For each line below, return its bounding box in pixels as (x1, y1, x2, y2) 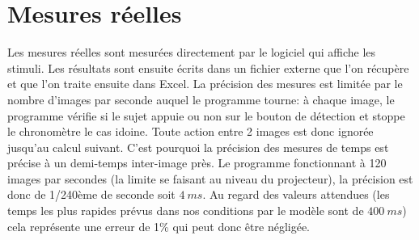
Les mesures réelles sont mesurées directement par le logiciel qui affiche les (7, 44, 376, 61)
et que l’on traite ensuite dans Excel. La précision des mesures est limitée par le (7, 75, 403, 92)
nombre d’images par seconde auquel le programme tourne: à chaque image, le (7, 91, 395, 107)
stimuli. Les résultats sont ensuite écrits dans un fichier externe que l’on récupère (7, 59, 409, 76)
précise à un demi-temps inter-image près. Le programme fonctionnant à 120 (7, 154, 387, 171)
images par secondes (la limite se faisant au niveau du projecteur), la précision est (7, 170, 413, 187)
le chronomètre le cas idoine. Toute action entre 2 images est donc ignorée (7, 123, 374, 140)
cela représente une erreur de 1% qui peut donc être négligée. (7, 217, 310, 234)
